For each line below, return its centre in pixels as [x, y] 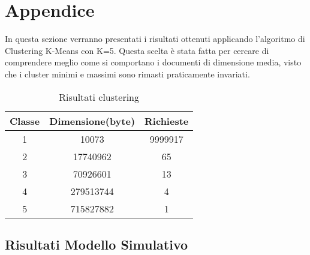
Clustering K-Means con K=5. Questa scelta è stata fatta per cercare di [137, 50]
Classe [25, 121]
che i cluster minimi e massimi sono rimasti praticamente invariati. [127, 73]
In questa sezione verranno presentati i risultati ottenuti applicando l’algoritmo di [155, 39]
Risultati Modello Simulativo [97, 244]
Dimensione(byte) [92, 121]
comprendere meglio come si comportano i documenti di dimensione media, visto [153, 62]
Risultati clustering [99, 97]
